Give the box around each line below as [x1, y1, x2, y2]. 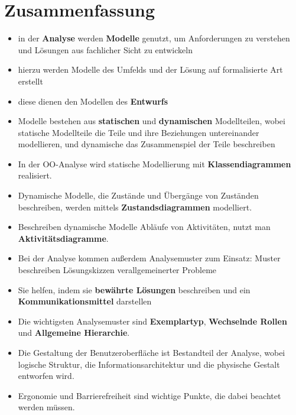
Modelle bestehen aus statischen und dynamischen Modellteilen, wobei [18, 115, 285, 127]
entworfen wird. [18, 369, 74, 382]
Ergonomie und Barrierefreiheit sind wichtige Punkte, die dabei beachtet [18, 389, 281, 401]
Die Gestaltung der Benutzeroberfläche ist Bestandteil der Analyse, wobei [18, 346, 285, 358]
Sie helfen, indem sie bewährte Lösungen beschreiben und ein [18, 283, 251, 296]
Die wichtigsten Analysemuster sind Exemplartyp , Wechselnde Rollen [18, 315, 287, 327]
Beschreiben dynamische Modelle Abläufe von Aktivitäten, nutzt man [18, 221, 271, 233]
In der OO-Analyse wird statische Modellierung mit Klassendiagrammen [18, 157, 291, 170]
